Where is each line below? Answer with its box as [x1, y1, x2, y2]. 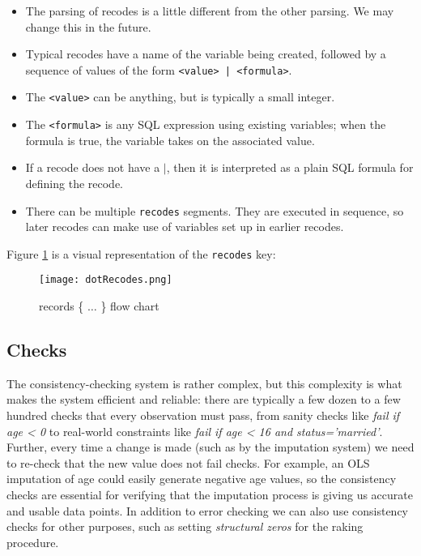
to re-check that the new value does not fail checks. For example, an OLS [6, 454, 370, 471]
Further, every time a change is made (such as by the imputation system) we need [6, 438, 415, 455]
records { [39, 297, 84, 314]
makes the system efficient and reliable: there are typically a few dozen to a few [6, 391, 401, 408]
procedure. [6, 533, 59, 550]
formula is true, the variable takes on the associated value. [25, 131, 315, 148]
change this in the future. [25, 18, 151, 35]
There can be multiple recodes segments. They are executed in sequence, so [25, 202, 404, 219]
